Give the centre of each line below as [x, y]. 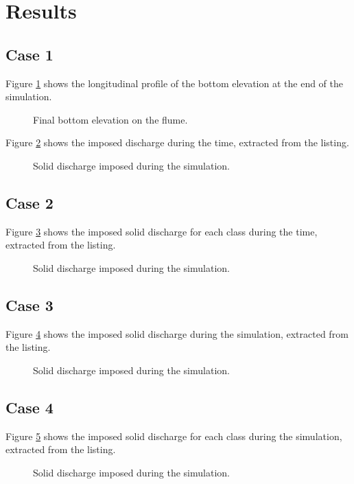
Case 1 [29, 54]
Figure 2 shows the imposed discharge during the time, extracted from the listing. [177, 142]
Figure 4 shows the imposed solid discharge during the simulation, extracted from [177, 333]
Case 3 [29, 304]
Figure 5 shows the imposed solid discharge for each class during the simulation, [174, 436]
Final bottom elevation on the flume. [110, 119]
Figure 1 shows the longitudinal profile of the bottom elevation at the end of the [175, 83]
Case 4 [29, 407]
